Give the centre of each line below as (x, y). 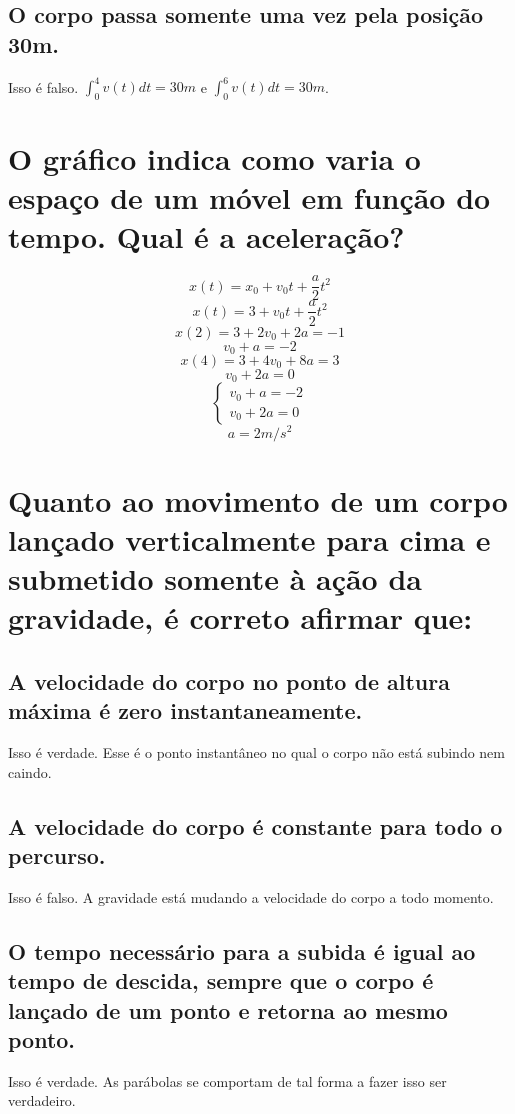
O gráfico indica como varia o (214, 158)
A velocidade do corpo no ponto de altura (229, 680)
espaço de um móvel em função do (249, 197)
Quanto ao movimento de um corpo (258, 499)
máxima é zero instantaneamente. (185, 710)
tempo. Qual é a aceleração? (206, 236)
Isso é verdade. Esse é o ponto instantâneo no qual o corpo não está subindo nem (256, 752)
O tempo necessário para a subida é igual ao (242, 950)
